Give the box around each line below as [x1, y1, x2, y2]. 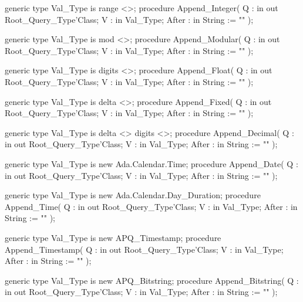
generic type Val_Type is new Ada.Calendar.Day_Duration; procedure [5, 189, 261, 201]
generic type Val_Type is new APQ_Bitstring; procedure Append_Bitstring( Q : [5, 274, 299, 286]
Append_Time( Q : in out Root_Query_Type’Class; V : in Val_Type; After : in [5, 200, 298, 212]
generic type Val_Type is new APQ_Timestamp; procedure [5, 231, 221, 243]
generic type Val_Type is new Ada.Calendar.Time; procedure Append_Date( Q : [5, 157, 298, 169]
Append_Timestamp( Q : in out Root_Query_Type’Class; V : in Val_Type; [5, 243, 284, 255]
